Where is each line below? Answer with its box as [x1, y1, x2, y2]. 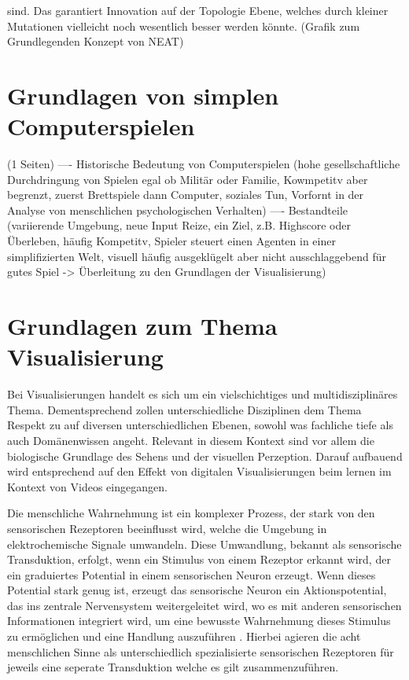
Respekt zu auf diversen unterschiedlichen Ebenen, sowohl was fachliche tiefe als [7, 417, 393, 433]
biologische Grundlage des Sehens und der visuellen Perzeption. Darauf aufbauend [7, 447, 403, 464]
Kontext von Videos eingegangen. [7, 478, 168, 494]
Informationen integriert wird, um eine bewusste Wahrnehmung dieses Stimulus [7, 612, 391, 629]
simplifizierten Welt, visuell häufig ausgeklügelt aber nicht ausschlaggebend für [7, 248, 386, 264]
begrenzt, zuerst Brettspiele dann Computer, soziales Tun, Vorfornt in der [7, 186, 364, 203]
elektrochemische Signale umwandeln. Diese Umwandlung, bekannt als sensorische [7, 535, 402, 552]
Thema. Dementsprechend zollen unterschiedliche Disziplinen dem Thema [7, 401, 362, 417]
